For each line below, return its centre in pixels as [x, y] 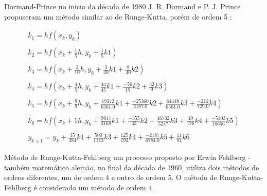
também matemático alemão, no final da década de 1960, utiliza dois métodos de [132, 167]
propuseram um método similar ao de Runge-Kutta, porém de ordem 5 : [118, 16]
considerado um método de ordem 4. [97, 187]
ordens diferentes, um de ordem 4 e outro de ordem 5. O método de [111, 177]
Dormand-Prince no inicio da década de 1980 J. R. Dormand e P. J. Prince [122, 6]
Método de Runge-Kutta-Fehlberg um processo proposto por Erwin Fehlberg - [127, 157]
